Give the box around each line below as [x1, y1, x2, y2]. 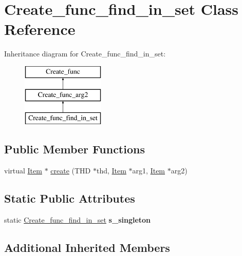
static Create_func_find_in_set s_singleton [4, 214, 151, 225]
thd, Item [96, 165, 126, 176]
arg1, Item [132, 165, 165, 176]
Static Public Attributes [4, 190, 135, 206]
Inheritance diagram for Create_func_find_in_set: [4, 48, 166, 59]
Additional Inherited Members [4, 239, 170, 255]
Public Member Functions [4, 141, 145, 157]
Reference [4, 18, 76, 40]
